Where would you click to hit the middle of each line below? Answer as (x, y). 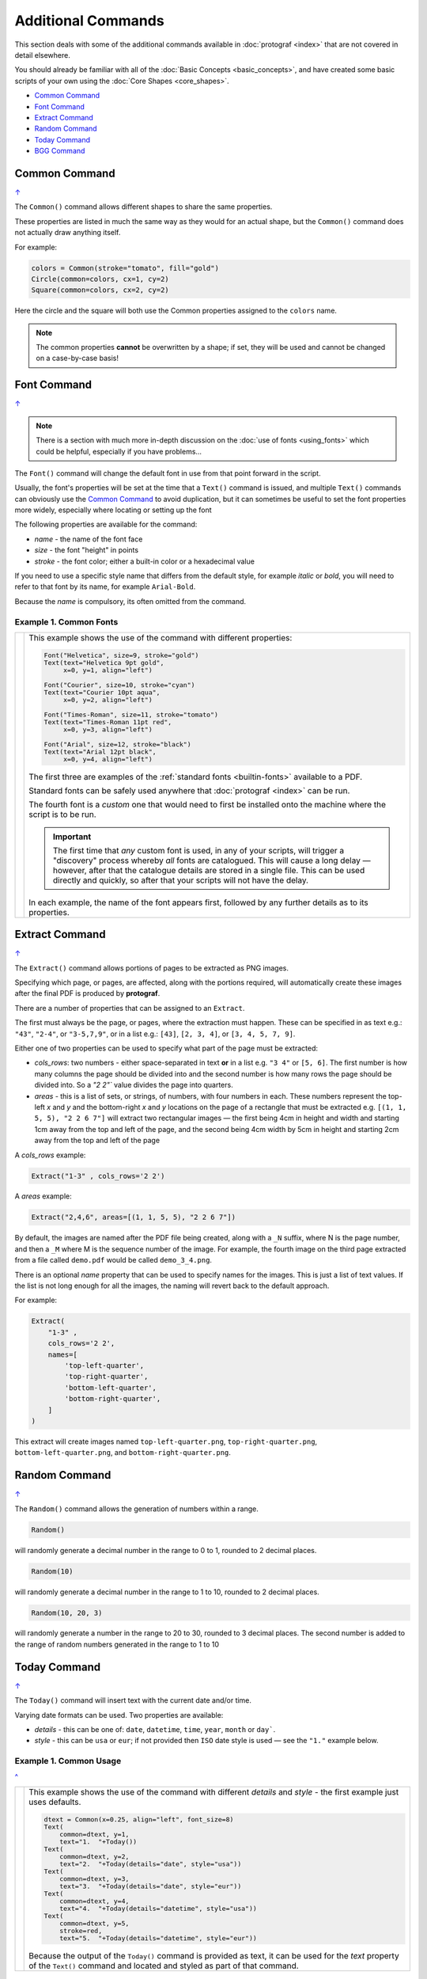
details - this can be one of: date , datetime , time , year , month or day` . (155, 1729)
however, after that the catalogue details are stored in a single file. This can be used (209, 870)
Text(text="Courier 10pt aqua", (102, 692)
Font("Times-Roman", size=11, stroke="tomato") (131, 714)
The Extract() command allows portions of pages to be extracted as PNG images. (151, 968)
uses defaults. (55, 1802)
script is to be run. (62, 814)
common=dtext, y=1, (94, 1834)
